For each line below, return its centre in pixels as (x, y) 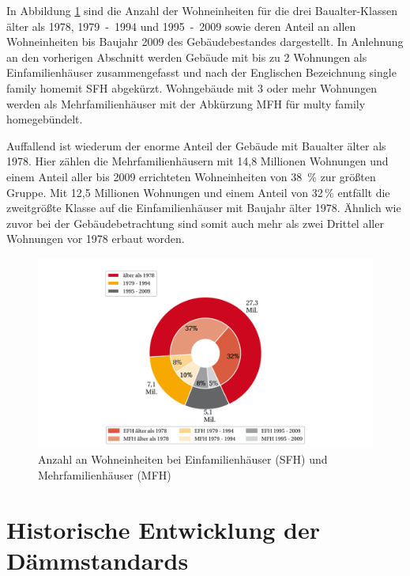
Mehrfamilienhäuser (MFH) (105, 475)
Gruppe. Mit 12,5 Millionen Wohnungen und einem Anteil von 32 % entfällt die (198, 192)
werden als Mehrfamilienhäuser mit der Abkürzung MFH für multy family (186, 103)
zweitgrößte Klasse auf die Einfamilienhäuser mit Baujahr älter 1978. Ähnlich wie (204, 208)
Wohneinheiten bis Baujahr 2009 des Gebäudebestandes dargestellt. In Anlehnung (205, 42)
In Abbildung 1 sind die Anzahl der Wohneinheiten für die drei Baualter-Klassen (202, 10)
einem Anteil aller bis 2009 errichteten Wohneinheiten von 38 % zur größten (191, 176)
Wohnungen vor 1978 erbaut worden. (96, 239)
